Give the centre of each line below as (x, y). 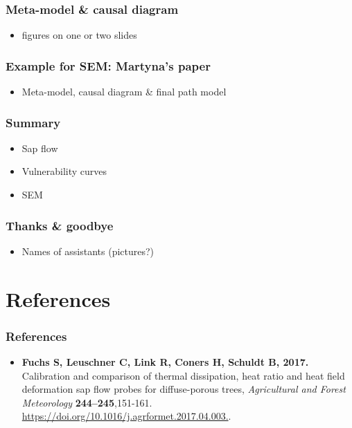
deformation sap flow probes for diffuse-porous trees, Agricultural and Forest (184, 389)
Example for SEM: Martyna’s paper (108, 65)
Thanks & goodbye (60, 225)
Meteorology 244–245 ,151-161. (87, 402)
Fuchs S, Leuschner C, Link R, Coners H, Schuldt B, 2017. (165, 362)
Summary (33, 122)
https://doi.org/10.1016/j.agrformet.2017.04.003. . (126, 416)
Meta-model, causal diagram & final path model (124, 92)
